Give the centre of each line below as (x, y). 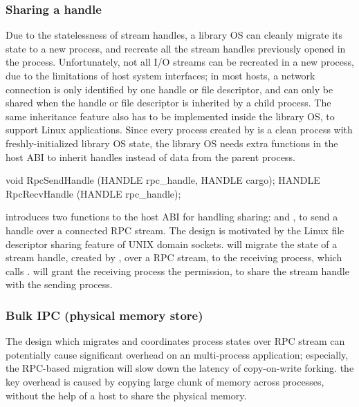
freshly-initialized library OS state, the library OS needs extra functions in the (172, 143)
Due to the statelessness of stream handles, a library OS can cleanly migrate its (174, 35)
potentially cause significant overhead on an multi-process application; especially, (177, 354)
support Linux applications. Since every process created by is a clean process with (179, 130)
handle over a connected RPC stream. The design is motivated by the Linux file (175, 230)
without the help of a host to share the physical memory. (126, 395)
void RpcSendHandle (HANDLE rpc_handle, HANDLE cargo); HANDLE (163, 180)
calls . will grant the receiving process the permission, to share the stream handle (177, 271)
